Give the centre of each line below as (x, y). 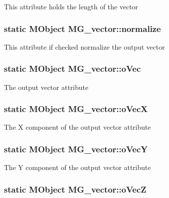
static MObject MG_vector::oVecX (76, 109)
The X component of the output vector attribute (77, 127)
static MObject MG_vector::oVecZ (75, 189)
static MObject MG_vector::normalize (83, 28)
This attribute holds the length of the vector (71, 6)
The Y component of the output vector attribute (77, 167)
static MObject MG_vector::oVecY (76, 149)
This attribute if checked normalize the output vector (84, 46)
